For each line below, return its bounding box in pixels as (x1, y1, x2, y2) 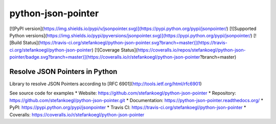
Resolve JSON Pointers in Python (9, 67, 118, 76)
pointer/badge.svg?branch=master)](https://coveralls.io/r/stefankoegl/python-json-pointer (9, 54, 200, 60)
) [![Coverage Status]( (91, 46, 138, 53)
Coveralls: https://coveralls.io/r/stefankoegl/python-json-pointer (9, 111, 145, 117)
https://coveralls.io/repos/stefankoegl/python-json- (137, 46, 246, 53)
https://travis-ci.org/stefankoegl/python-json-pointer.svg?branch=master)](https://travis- (39, 40, 227, 46)
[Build (9, 40, 22, 46)
